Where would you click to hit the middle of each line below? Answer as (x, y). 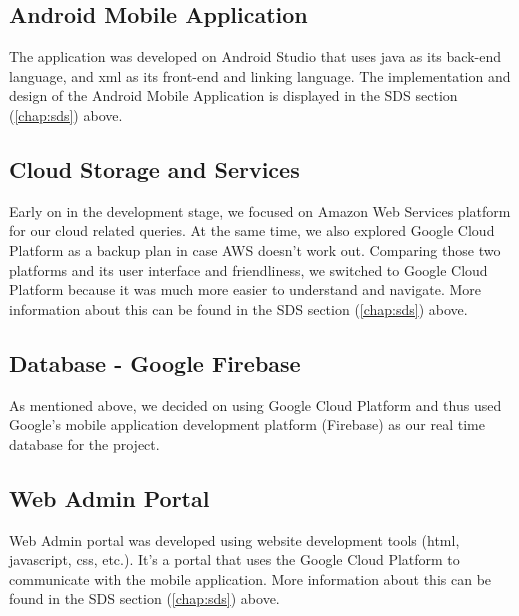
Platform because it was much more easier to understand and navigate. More (245, 289)
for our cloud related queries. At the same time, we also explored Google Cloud (252, 230)
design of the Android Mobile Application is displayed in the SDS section (233, 95)
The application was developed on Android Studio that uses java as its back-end (255, 56)
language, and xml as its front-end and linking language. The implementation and (260, 75)
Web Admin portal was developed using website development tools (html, (234, 539)
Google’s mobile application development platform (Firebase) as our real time (247, 424)
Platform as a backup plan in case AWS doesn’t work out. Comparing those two (255, 249)
